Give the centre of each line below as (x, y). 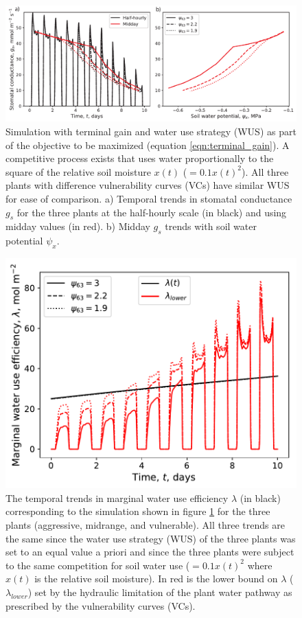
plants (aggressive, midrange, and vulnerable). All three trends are (145, 524)
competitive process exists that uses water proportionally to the (140, 158)
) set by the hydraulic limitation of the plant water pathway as (160, 592)
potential (24, 241)
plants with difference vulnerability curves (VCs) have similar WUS (148, 185)
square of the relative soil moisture (78, 171)
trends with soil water (211, 226)
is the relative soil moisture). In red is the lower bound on (156, 579)
